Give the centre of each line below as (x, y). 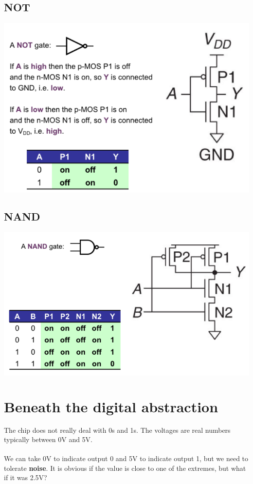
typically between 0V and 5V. (48, 439)
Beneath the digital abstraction (111, 406)
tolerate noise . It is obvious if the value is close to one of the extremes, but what (125, 468)
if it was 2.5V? (26, 477)
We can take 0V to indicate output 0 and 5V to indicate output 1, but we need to (126, 458)
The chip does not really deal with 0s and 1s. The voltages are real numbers (117, 430)
